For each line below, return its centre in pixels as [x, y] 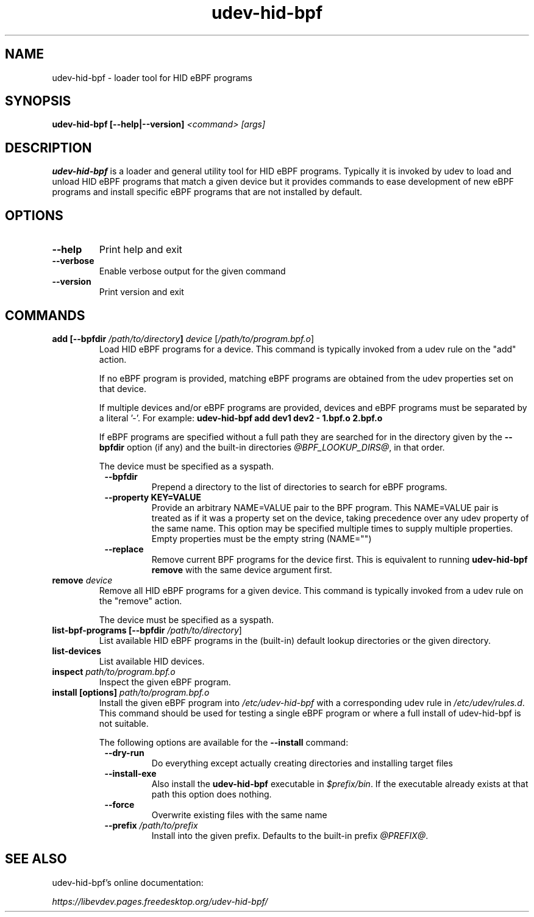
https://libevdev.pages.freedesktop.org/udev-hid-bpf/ [160, 901]
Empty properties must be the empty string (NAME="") [262, 538]
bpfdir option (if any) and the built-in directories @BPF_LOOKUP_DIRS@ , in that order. [272, 447]
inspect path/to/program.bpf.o [114, 671]
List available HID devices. [152, 661]
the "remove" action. [141, 601]
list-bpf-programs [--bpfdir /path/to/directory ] [147, 630]
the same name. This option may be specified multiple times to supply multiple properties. [332, 528]
